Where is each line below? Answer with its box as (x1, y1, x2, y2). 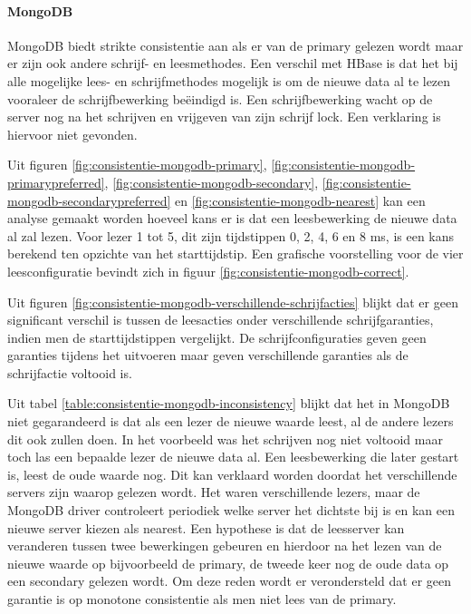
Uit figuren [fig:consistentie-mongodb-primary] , (7, 155, 267, 174)
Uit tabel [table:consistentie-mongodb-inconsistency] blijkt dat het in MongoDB (7, 394, 450, 413)
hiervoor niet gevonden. (7, 124, 138, 143)
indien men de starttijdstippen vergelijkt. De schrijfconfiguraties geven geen (7, 327, 427, 346)
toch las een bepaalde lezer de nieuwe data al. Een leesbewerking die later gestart (7, 447, 459, 466)
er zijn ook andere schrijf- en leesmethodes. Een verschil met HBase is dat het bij (7, 54, 458, 73)
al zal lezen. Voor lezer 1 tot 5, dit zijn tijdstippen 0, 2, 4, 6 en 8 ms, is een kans (7, 226, 455, 245)
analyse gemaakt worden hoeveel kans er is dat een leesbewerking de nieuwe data (7, 209, 457, 228)
